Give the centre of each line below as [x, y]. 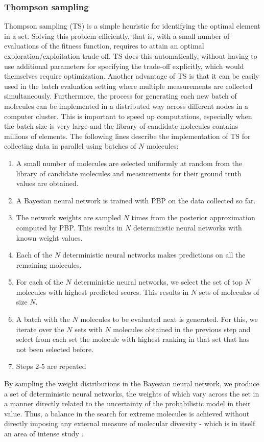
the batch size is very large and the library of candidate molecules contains [121, 126]
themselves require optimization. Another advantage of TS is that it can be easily [132, 76]
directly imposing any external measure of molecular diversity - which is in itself [130, 423]
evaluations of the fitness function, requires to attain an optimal [104, 46]
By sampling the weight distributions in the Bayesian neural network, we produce [132, 383]
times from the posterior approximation [193, 217]
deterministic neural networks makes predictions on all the [154, 255]
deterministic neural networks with [187, 227]
